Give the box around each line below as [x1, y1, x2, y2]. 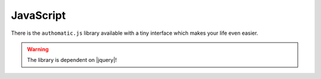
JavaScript [11, 9, 66, 22]
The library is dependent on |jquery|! [27, 57, 117, 64]
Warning [27, 45, 49, 52]
